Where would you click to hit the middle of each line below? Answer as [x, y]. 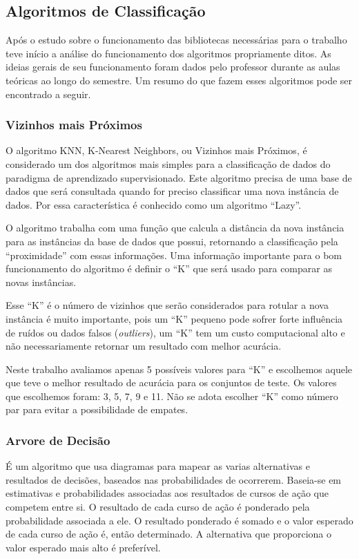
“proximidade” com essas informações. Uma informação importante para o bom [174, 255]
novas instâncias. [41, 282]
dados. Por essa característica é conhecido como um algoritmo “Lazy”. [154, 204]
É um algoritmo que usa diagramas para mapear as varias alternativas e [158, 466]
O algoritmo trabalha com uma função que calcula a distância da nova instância [175, 228]
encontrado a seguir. [48, 94]
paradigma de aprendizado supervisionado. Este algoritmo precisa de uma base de [179, 177]
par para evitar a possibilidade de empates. [97, 409]
